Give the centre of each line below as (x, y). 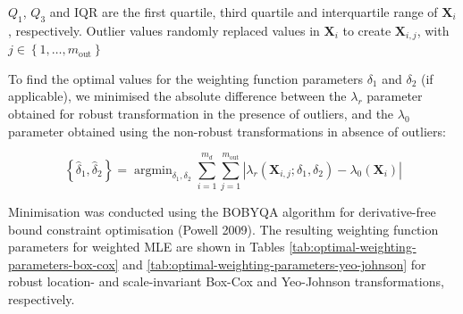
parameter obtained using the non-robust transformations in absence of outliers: (227, 131)
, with (433, 30)
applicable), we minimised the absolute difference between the (177, 96)
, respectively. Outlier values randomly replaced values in (164, 30)
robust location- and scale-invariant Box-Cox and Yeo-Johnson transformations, (226, 281)
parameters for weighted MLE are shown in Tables (147, 247)
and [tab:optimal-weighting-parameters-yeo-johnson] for (274, 264)
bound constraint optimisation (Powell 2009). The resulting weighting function (223, 229)
